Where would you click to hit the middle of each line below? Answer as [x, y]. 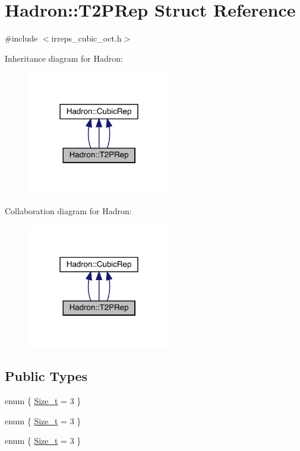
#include [21, 38]
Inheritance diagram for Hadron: [64, 58]
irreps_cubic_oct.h [86, 38]
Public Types [46, 376]
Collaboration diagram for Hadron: [68, 211]
